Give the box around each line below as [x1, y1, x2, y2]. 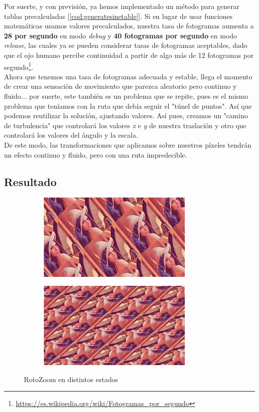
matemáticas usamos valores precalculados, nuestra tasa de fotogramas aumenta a [4, 20, 254, 31]
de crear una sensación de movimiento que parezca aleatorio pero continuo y [4, 81, 237, 91]
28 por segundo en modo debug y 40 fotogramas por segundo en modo [4, 30, 237, 40]
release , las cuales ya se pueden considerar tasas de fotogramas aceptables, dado [4, 40, 248, 50]
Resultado [4, 174, 57, 189]
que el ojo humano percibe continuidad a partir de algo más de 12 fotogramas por [4, 49, 254, 60]
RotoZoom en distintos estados [24, 374, 118, 384]
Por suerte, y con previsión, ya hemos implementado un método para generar [4, 1, 240, 11]
